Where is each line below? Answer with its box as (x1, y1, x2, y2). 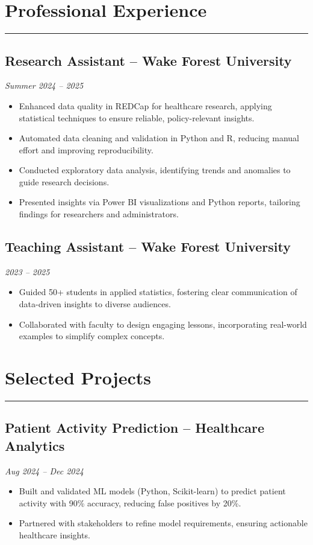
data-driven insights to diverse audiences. (19, 298, 171, 310)
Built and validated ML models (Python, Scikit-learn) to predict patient (19, 485, 286, 497)
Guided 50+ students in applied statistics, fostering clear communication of (19, 285, 297, 298)
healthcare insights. (19, 528, 90, 541)
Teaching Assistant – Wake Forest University (5, 237, 291, 256)
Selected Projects (5, 365, 151, 390)
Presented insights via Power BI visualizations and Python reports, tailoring (19, 196, 300, 208)
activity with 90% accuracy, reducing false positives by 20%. (19, 496, 241, 509)
